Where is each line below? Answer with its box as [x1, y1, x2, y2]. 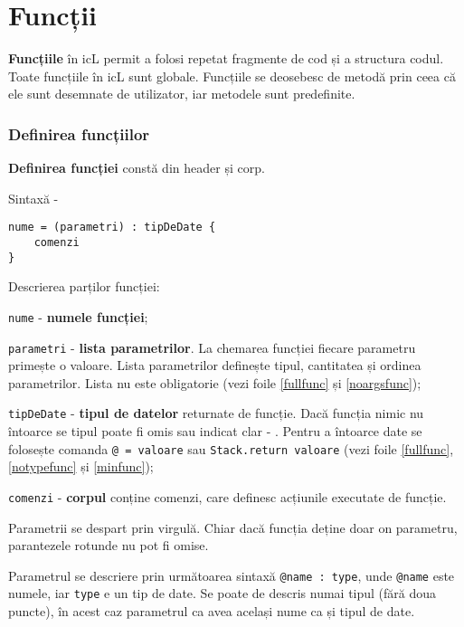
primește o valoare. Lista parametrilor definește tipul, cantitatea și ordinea [8, 356, 421, 375]
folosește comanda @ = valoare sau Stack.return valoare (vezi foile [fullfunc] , [8, 439, 454, 458]
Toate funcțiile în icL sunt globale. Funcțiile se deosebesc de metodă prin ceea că [8, 66, 456, 85]
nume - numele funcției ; [8, 307, 148, 326]
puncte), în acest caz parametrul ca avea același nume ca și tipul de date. [8, 602, 415, 621]
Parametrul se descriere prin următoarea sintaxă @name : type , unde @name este [8, 565, 455, 584]
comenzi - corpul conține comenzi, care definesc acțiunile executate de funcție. [8, 487, 447, 506]
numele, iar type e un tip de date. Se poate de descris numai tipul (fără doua [8, 584, 437, 603]
